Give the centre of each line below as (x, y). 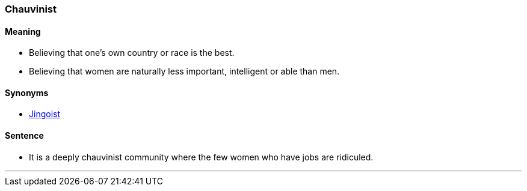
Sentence (24, 136)
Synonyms (27, 92)
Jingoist (45, 114)
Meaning (23, 31)
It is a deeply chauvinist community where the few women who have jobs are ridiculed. (201, 157)
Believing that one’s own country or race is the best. (132, 53)
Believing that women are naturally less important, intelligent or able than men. (184, 71)
